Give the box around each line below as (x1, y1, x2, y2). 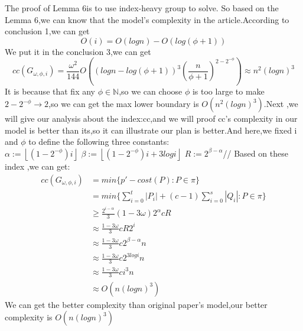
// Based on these (223, 147, 288, 159)
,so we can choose (119, 85, 183, 97)
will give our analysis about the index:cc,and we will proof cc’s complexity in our (5, 112, 298, 125)
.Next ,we (263, 98, 298, 110)
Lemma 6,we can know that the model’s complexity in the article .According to (5, 13, 289, 25)
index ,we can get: (5, 160, 70, 172)
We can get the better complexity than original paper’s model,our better (5, 298, 268, 310)
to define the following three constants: (28, 135, 170, 148)
